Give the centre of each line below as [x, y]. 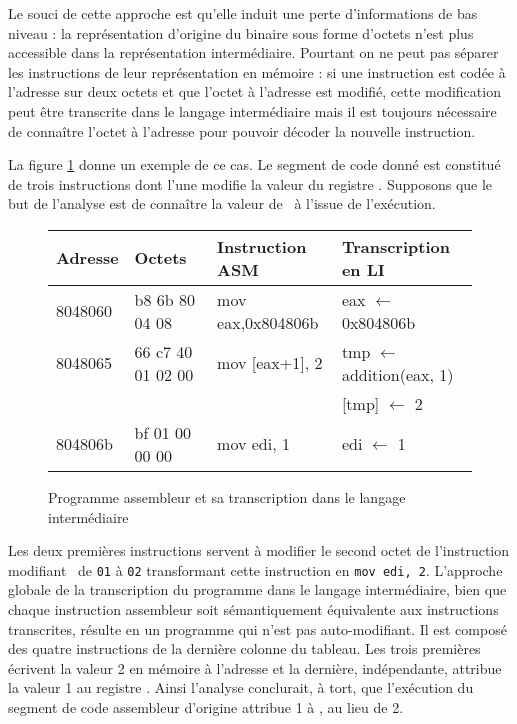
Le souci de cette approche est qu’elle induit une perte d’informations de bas [243, 13]
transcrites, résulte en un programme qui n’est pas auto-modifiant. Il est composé [257, 628]
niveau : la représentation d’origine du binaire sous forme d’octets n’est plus [241, 32]
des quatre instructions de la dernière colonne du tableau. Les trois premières [244, 648]
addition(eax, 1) [397, 374]
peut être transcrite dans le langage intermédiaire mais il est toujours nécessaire [252, 110]
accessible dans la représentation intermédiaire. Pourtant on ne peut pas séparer [253, 52]
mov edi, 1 [253, 444]
